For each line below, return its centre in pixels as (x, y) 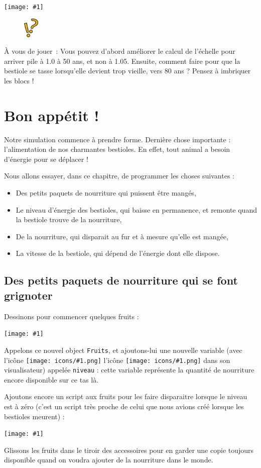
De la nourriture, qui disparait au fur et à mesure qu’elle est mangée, (122, 236)
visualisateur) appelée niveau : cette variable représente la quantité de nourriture (129, 370)
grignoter (28, 295)
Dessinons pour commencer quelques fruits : (72, 316)
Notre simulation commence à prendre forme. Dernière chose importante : (117, 139)
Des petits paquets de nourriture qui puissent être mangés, (106, 193)
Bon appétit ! (52, 115)
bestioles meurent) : (34, 416)
